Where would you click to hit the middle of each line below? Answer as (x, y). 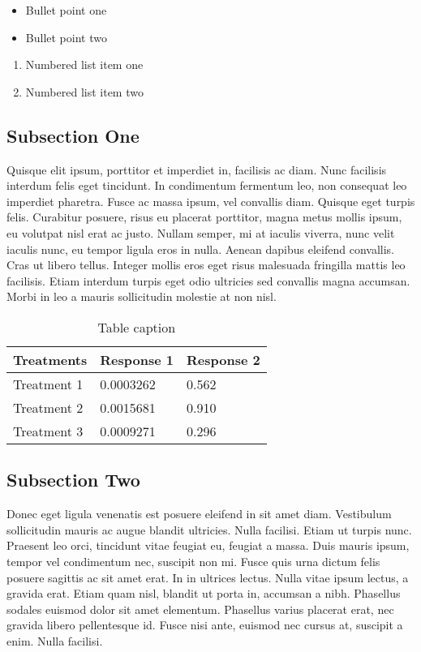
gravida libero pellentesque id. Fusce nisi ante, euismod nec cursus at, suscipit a (205, 625)
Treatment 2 (48, 407)
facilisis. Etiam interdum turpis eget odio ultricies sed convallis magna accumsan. (208, 280)
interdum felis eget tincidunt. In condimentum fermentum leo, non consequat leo (207, 185)
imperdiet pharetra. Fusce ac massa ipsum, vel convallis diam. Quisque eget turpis (211, 201)
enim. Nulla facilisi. (55, 640)
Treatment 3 (48, 431)
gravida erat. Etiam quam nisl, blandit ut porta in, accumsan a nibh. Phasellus (204, 593)
